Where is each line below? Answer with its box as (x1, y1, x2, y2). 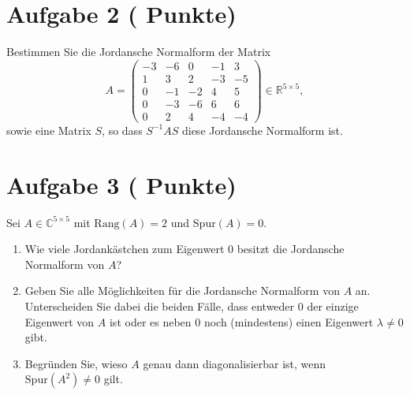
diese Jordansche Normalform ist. (181, 121, 343, 138)
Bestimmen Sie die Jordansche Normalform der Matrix (6, 43, 271, 60)
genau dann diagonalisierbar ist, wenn (143, 355, 326, 371)
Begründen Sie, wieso (24, 355, 128, 371)
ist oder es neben (109, 313, 192, 330)
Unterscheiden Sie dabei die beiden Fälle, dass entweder (24, 298, 295, 315)
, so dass (102, 121, 143, 138)
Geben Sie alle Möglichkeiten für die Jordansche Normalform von (24, 282, 340, 299)
